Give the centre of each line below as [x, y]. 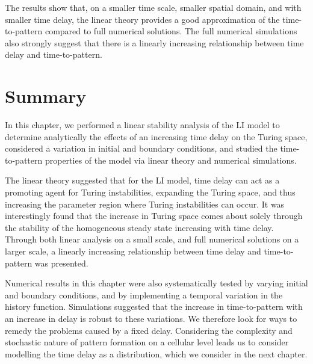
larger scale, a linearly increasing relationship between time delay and [133, 251]
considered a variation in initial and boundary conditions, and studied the [141, 148]
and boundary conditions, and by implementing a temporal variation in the [144, 295]
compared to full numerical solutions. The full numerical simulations [171, 31]
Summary [46, 96]
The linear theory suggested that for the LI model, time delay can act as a [142, 180]
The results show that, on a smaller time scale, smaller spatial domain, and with [153, 7]
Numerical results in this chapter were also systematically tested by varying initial [156, 283]
